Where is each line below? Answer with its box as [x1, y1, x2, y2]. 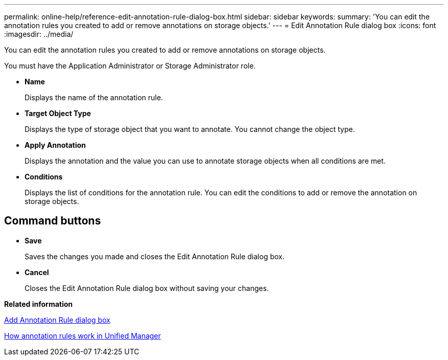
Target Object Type [25, 109, 91, 118]
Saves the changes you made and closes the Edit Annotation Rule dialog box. [25, 252, 285, 261]
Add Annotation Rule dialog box [4, 315, 110, 324]
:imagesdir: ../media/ [4, 30, 74, 38]
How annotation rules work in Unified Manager [4, 331, 161, 340]
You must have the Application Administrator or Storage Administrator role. [4, 61, 256, 70]
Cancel [25, 267, 49, 277]
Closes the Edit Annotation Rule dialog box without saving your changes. [25, 283, 269, 292]
